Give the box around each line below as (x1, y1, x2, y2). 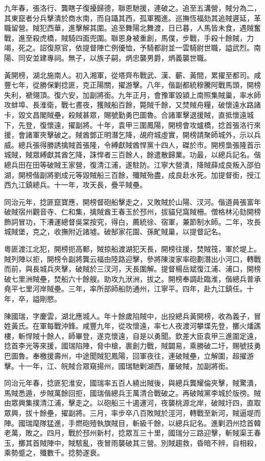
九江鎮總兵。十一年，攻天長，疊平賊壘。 (11, 179, 147, 190)
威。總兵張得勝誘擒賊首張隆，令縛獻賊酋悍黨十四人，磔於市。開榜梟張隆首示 (4, 139, 261, 150)
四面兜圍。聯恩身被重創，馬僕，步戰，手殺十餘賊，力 (75, 32, 254, 43)
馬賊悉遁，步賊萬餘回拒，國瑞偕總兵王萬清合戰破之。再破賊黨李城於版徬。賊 (4, 387, 261, 398)
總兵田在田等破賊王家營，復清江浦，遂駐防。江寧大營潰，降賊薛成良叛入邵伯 (4, 159, 261, 170)
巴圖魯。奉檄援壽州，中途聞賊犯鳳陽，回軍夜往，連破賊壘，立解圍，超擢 (4, 350, 247, 361)
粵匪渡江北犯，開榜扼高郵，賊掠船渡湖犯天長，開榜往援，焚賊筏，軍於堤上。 (4, 243, 261, 254)
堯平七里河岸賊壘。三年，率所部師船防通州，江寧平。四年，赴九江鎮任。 (4, 283, 247, 294)
